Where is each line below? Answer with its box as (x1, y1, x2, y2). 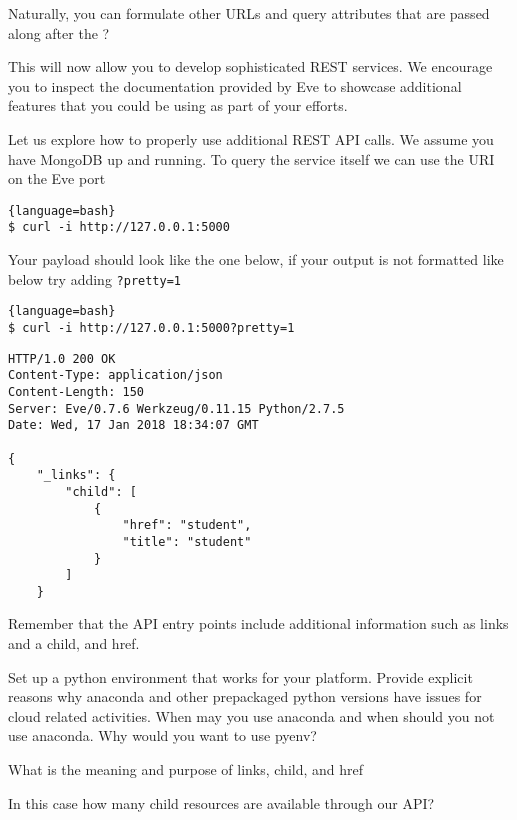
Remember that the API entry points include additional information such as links (8, 613, 509, 634)
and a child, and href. (8, 633, 140, 654)
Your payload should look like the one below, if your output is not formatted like (8, 249, 504, 270)
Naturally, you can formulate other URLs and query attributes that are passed (8, 3, 490, 23)
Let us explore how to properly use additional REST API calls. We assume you (8, 128, 494, 149)
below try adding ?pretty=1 (8, 268, 181, 289)
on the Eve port (8, 168, 106, 189)
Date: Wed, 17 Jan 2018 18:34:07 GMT (8, 418, 259, 433)
